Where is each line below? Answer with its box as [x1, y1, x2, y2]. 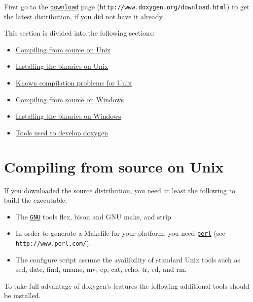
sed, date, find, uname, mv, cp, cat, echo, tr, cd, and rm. [15, 264, 187, 274]
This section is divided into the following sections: [4, 28, 155, 38]
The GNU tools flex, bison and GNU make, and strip [15, 211, 171, 221]
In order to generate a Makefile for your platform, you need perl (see [15, 228, 225, 238]
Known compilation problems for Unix [15, 78, 132, 88]
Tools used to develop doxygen [15, 127, 108, 137]
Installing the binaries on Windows [15, 111, 121, 121]
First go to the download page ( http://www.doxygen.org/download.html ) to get [4, 1, 250, 11]
